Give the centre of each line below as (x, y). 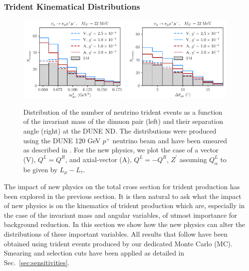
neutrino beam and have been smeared (170, 140)
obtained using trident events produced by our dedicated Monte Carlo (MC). (118, 243)
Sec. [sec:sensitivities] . (37, 262)
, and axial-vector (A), (99, 159)
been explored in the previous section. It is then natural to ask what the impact (123, 196)
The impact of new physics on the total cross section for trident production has (122, 187)
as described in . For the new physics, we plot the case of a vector (121, 150)
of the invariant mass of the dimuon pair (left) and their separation (123, 121)
